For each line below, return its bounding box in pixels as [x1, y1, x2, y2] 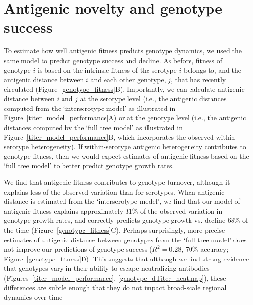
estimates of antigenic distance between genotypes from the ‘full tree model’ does [4, 234, 247, 244]
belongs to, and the [183, 65, 241, 75]
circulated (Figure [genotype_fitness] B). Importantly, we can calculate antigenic [4, 84, 245, 94]
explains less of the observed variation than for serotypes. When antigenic [4, 186, 225, 196]
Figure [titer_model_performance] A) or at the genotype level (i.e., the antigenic [4, 112, 246, 123]
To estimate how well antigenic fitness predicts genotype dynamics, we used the [4, 45, 242, 56]
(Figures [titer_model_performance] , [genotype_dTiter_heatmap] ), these [4, 272, 226, 283]
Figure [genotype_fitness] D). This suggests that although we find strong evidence [4, 253, 249, 263]
